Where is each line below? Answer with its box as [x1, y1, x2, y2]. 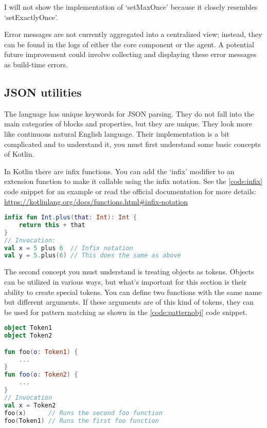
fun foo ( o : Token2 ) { [4, 371, 78, 379]
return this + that [19, 221, 85, 229]
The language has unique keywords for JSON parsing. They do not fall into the [4, 108, 254, 119]
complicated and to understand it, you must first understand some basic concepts [4, 138, 261, 149]
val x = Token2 [4, 401, 56, 409]
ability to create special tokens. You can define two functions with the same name [4, 286, 262, 297]
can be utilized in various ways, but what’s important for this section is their [4, 276, 247, 287]
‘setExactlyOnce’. [4, 11, 58, 22]
